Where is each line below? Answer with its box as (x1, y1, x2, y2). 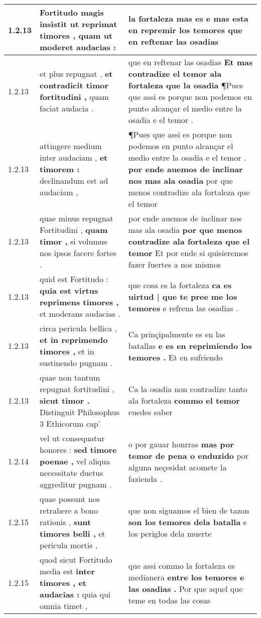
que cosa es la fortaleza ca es (128, 279, 232, 291)
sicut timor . (40, 395, 90, 406)
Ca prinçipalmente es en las (128, 328, 225, 340)
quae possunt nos (40, 493, 100, 505)
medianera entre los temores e (128, 571, 244, 583)
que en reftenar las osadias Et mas (128, 56, 253, 68)
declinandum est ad (40, 175, 108, 186)
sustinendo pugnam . (40, 357, 113, 368)
